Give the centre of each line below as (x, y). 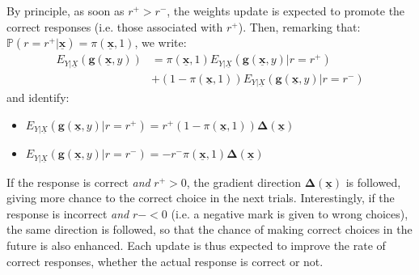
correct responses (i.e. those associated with (115, 26)
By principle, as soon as (66, 11)
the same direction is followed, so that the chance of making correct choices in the (209, 229)
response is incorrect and (68, 213)
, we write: (161, 42)
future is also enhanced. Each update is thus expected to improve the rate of (196, 245)
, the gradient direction (243, 182)
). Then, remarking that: (299, 26)
